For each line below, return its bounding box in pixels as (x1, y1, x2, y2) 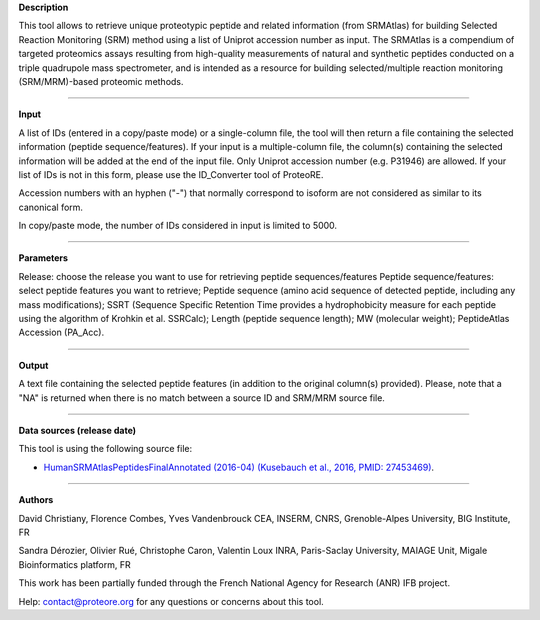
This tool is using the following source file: (18, 443, 193, 455)
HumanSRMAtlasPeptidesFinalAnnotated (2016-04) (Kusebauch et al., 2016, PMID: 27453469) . (43, 461, 435, 473)
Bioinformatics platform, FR (18, 558, 131, 570)
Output (18, 359, 49, 371)
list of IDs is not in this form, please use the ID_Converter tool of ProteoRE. (18, 168, 324, 180)
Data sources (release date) (18, 424, 137, 436)
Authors (18, 494, 54, 506)
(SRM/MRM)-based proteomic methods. (18, 75, 184, 87)
